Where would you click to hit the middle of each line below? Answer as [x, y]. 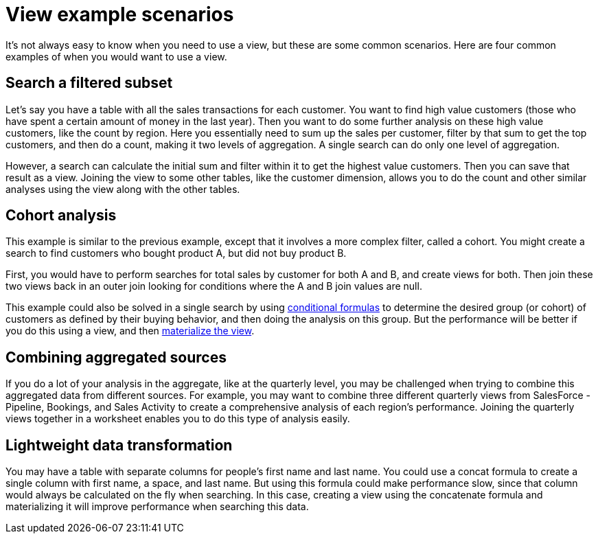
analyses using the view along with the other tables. [123, 189]
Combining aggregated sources [116, 357]
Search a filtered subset [89, 83]
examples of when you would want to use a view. [116, 56]
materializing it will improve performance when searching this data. [157, 507]
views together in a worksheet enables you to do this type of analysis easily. [178, 419]
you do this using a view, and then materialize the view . [130, 331]
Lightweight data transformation [119, 445]
